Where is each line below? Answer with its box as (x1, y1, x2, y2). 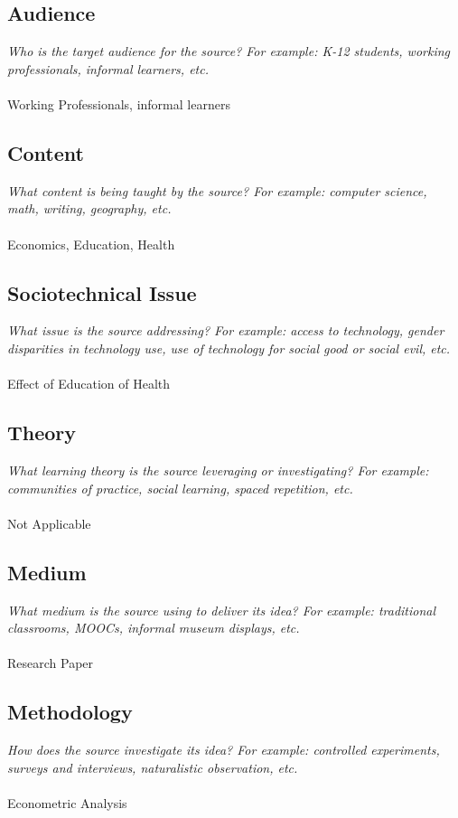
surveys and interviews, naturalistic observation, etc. (7, 757, 298, 776)
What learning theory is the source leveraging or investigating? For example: (7, 460, 429, 479)
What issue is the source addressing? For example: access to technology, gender (7, 321, 444, 340)
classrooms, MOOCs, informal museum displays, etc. (7, 618, 300, 637)
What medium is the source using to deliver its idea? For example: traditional (7, 600, 436, 619)
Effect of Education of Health (7, 374, 171, 393)
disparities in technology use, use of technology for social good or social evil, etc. (7, 338, 451, 357)
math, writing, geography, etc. (7, 199, 172, 218)
